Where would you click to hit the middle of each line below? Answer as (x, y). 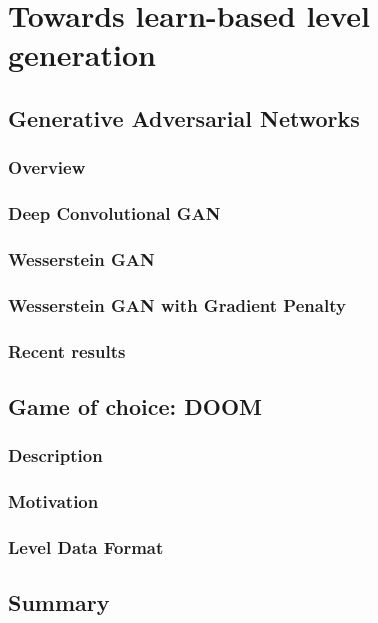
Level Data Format (86, 546)
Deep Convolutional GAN (114, 213)
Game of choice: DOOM (135, 405)
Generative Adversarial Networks (184, 117)
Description (55, 455)
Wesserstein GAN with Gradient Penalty (177, 304)
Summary (59, 602)
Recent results (67, 350)
